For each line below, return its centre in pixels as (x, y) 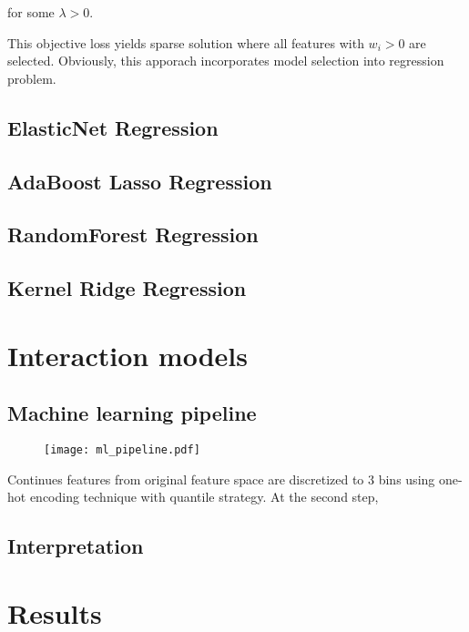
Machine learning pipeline (132, 413)
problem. (32, 78)
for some (31, 12)
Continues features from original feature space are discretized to (186, 479)
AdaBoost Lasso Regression (140, 181)
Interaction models (127, 355)
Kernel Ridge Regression (127, 288)
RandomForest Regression (133, 234)
